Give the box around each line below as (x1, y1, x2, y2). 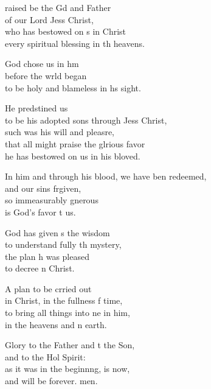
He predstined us (5, 102, 68, 114)
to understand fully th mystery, (5, 238, 122, 251)
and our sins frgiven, (5, 181, 81, 194)
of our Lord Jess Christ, (5, 13, 94, 26)
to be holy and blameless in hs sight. (5, 81, 141, 94)
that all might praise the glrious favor (5, 137, 145, 150)
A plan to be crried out (5, 282, 92, 295)
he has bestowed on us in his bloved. (5, 149, 140, 162)
